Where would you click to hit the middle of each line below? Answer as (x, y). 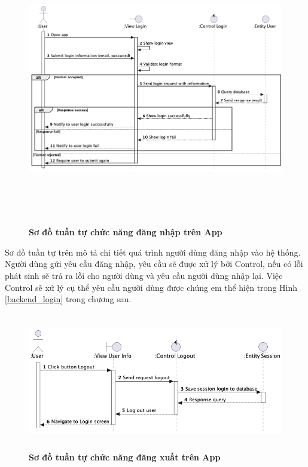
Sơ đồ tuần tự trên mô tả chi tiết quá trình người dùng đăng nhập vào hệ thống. (153, 252)
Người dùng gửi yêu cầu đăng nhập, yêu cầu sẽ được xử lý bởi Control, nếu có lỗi (154, 264)
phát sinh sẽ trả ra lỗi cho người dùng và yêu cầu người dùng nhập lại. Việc (144, 275)
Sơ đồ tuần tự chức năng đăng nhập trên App (126, 232)
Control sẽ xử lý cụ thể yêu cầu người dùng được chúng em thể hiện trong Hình (151, 287)
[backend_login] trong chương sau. (68, 299)
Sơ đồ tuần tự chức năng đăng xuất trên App (125, 457)
